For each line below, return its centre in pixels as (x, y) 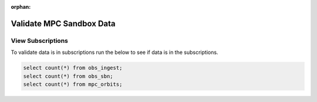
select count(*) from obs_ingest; (73, 68)
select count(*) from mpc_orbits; (73, 84)
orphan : (21, 7)
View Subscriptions (40, 40)
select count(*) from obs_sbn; (68, 76)
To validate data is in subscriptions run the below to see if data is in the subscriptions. (114, 52)
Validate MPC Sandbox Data (63, 23)
